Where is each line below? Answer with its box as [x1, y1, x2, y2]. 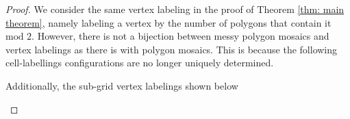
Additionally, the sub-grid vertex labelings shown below [5, 78, 238, 92]
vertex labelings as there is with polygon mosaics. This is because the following [5, 42, 338, 56]
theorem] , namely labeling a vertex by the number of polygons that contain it [5, 15, 332, 29]
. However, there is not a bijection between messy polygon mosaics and [32, 29, 329, 43]
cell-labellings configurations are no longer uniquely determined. [5, 55, 274, 70]
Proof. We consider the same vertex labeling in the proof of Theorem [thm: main [5, 2, 345, 16]
